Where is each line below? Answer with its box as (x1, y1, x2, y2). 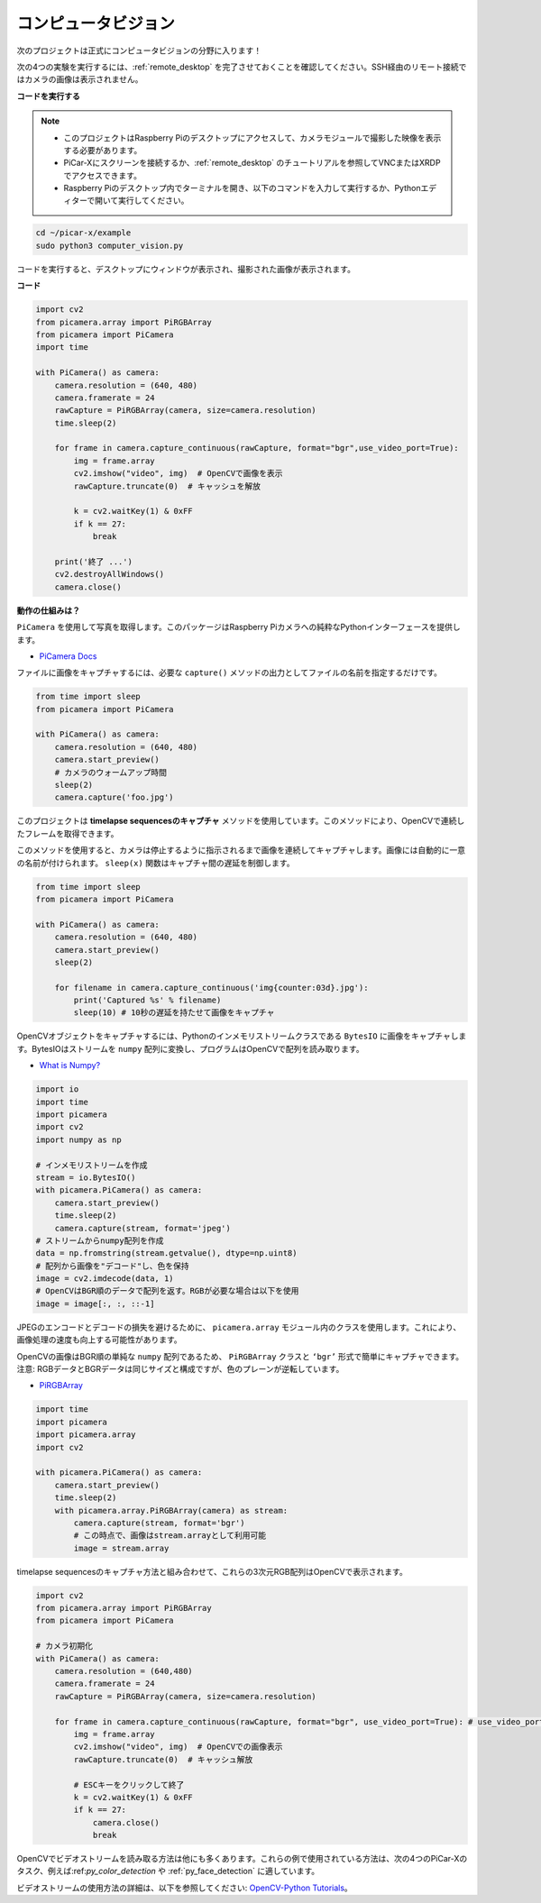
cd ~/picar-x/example (35, 228, 132, 238)
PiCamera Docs (39, 650, 97, 662)
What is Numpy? (39, 1060, 101, 1071)
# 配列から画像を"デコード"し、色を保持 (35, 1260, 189, 1271)
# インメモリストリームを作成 (35, 1159, 148, 1170)
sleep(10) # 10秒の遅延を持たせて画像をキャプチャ (73, 1008, 275, 1018)
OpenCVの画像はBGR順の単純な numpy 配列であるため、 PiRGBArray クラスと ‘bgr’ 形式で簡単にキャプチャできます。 (16, 1350, 464, 1361)
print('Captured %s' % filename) (73, 995, 222, 1005)
